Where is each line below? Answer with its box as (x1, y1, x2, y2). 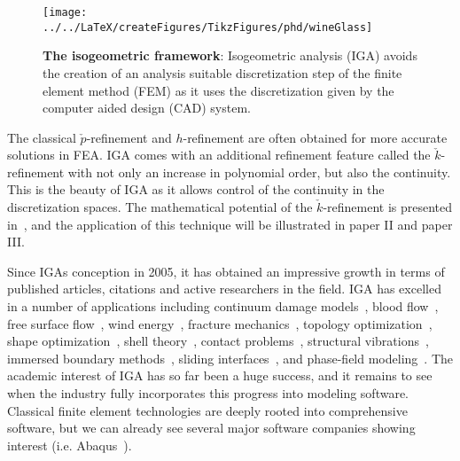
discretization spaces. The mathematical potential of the (7, 198, 313, 216)
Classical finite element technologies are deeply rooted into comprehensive (7, 401, 408, 419)
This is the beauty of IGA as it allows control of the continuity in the (7, 180, 385, 199)
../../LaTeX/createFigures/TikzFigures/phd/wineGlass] (43, 20, 373, 34)
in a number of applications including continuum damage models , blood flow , (7, 297, 439, 316)
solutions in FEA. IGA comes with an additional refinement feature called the (7, 145, 431, 164)
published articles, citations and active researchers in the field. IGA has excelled (7, 279, 441, 298)
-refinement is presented (323, 198, 453, 216)
